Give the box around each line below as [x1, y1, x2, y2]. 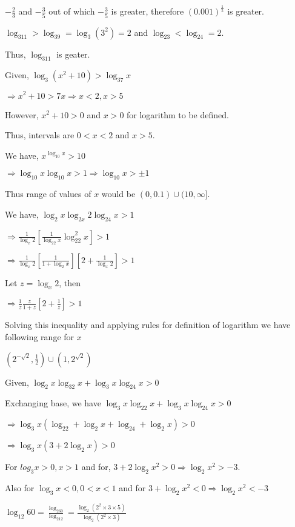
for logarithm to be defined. [127, 108, 229, 121]
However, [5, 108, 39, 121]
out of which [48, 5, 95, 18]
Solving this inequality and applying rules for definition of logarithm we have [5, 318, 291, 331]
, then [59, 276, 81, 289]
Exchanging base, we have [5, 397, 101, 409]
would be [101, 187, 136, 200]
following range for [5, 330, 75, 343]
